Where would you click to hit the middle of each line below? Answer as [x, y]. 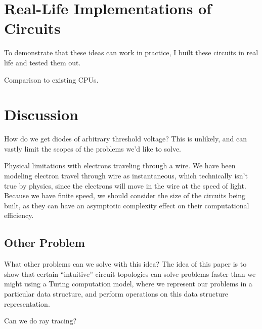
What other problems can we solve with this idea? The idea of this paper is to [125, 264]
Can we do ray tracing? [40, 321]
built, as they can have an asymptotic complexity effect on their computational [127, 205]
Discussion [41, 114]
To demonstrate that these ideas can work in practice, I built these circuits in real [131, 52]
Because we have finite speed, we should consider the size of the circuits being [125, 195]
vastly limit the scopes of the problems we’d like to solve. [93, 148]
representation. [27, 303]
